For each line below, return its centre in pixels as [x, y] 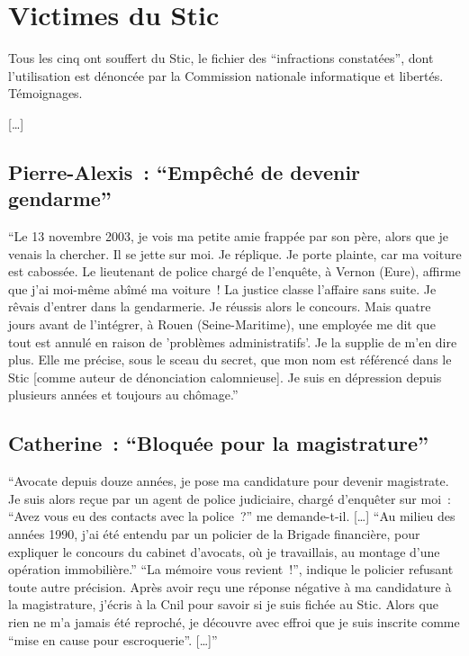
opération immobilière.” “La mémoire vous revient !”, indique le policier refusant [231, 569]
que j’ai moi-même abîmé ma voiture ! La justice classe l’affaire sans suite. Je [222, 288]
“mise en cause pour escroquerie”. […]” [113, 639]
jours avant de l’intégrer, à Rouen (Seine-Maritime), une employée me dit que [222, 324]
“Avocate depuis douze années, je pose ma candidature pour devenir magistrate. [229, 481]
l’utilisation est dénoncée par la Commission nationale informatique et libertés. [226, 75]
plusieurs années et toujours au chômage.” [123, 395]
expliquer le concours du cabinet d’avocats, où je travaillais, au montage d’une [224, 551]
